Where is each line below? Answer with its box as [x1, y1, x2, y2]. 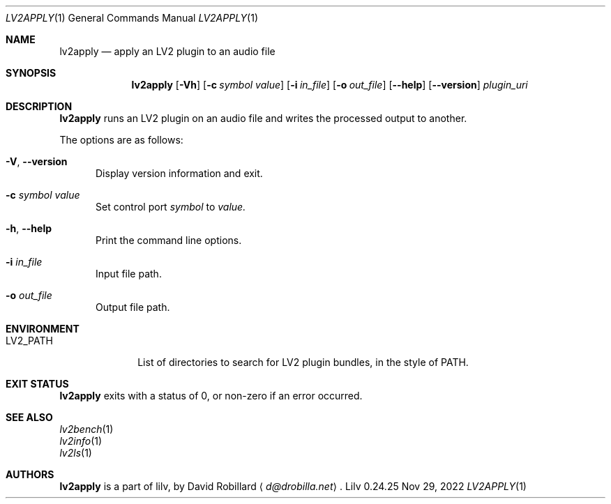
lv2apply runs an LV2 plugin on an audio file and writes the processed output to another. [59, 112, 467, 124]
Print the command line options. [96, 234, 242, 246]
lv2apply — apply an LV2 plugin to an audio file [59, 45, 276, 57]
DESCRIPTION [6, 100, 73, 112]
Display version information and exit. [96, 167, 263, 179]
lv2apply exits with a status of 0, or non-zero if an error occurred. [59, 390, 363, 402]
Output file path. [96, 301, 170, 313]
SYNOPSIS [6, 67, 56, 79]
